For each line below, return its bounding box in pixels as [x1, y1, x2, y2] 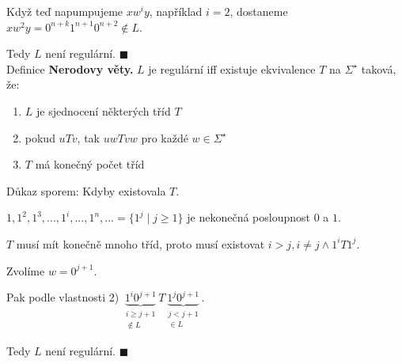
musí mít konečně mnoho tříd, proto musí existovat [16, 235, 265, 252]
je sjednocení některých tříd [36, 102, 171, 119]
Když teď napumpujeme [6, 3, 123, 19]
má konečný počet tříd [35, 156, 145, 173]
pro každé [141, 129, 188, 146]
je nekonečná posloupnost [187, 209, 310, 226]
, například [149, 3, 203, 19]
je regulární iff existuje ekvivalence [148, 60, 316, 77]
